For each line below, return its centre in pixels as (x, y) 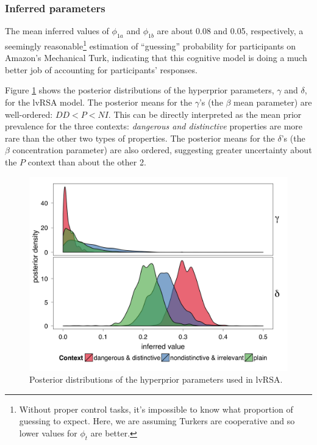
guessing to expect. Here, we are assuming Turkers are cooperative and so (157, 421)
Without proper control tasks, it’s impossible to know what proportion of (156, 409)
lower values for (48, 432)
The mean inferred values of (57, 31)
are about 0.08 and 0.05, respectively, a (230, 31)
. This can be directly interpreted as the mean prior (205, 114)
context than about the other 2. (87, 162)
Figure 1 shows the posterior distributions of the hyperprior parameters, (140, 90)
